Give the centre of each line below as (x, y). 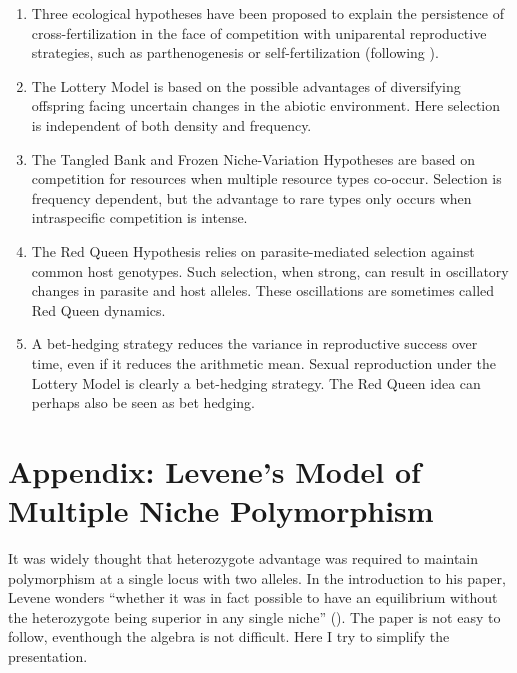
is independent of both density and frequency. (171, 124)
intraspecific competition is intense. (139, 217)
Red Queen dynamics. (98, 309)
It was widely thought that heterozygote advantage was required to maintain (243, 558)
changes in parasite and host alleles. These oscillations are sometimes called (263, 290)
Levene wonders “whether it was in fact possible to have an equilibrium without (253, 597)
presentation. (48, 655)
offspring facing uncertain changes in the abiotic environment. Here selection (266, 105)
